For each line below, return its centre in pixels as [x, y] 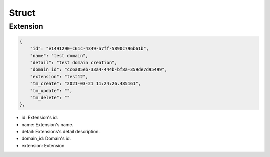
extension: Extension [43, 145]
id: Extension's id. [40, 118]
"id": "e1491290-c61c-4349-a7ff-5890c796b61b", [90, 49]
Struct [22, 13]
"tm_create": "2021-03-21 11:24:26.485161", [86, 84]
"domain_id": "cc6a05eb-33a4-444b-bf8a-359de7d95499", [99, 70]
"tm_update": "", [51, 91]
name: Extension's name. [48, 124]
